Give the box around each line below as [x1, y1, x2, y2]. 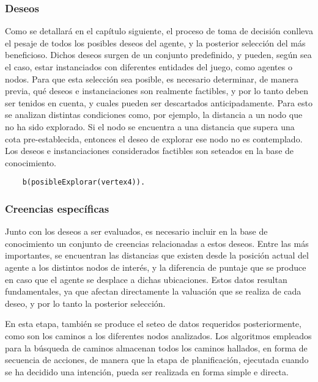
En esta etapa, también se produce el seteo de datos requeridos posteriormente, [5, 317, 301, 330]
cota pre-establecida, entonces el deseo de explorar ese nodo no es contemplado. [5, 132, 303, 145]
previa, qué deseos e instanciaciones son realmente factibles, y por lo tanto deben [5, 84, 308, 97]
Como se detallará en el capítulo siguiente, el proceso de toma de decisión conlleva [5, 24, 313, 37]
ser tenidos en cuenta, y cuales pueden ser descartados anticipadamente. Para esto [5, 96, 312, 109]
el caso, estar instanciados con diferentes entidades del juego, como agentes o [5, 61, 292, 73]
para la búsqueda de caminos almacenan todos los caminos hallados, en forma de [5, 341, 308, 354]
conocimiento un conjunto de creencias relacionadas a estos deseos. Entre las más [5, 237, 309, 249]
